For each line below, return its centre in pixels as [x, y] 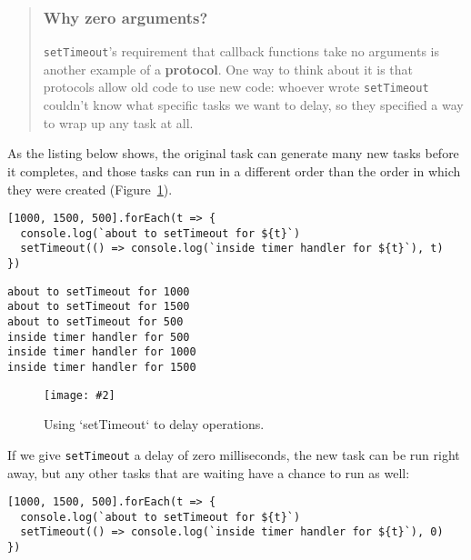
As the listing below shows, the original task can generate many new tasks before [233, 153]
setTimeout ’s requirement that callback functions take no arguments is [241, 51]
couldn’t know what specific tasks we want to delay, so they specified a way [253, 105]
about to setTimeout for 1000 [99, 291]
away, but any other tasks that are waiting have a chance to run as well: [209, 472]
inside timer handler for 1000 [102, 352]
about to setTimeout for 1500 [99, 307]
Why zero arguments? [125, 17]
